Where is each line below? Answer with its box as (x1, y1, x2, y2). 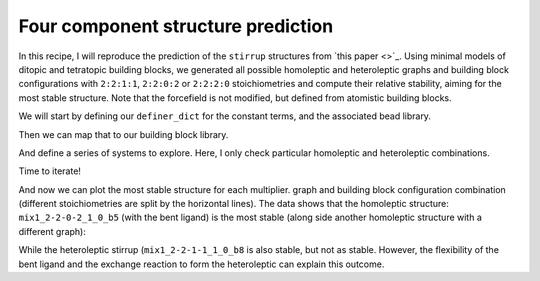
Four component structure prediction (18, 15, 334, 37)
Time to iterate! (18, 165, 82, 177)
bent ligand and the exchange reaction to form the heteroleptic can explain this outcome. (18, 258, 385, 270)
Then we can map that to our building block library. (18, 128, 229, 140)
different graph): (18, 225, 87, 237)
